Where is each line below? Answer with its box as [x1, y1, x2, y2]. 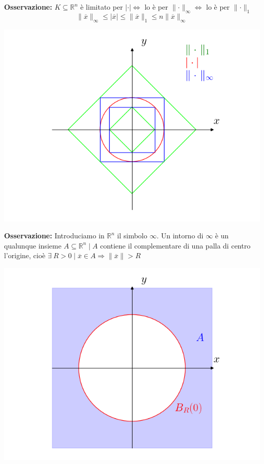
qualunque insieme [4, 240, 61, 251]
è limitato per [80, 2, 123, 12]
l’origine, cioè [4, 250, 46, 261]
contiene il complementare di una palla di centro [100, 240, 251, 251]
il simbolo [117, 230, 147, 241]
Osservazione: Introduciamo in [4, 230, 105, 241]
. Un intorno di [156, 230, 204, 241]
